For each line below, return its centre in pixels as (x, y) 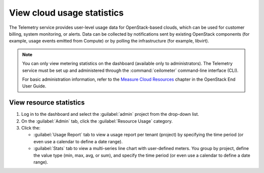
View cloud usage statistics (66, 13)
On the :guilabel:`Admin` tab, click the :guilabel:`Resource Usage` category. (97, 121)
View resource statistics (47, 103)
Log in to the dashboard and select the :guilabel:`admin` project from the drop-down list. (110, 114)
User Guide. (34, 86)
